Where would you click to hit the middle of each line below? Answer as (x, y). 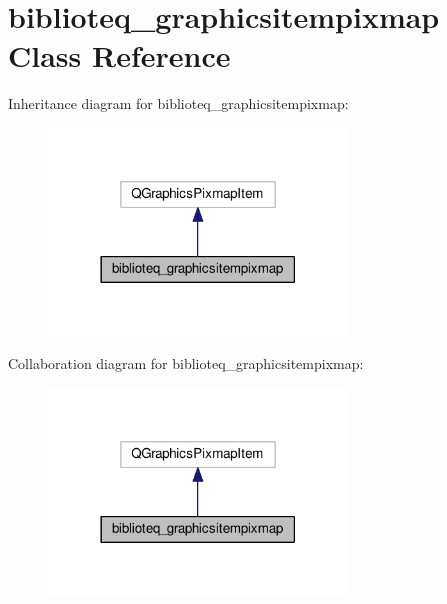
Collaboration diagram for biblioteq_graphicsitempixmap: (186, 363)
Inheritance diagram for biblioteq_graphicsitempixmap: (178, 103)
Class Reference (119, 55)
